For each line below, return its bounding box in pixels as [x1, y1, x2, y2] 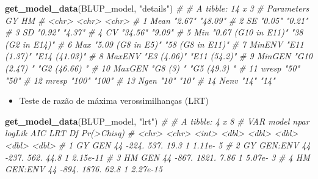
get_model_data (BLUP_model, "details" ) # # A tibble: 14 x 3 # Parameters [5, 2, 309, 14]
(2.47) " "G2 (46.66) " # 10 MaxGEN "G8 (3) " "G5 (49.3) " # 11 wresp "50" [5, 61, 300, 74]
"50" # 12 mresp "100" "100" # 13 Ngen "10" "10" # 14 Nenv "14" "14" [5, 73, 275, 86]
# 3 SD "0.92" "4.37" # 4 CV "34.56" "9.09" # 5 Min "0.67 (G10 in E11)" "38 [5, 26, 303, 38]
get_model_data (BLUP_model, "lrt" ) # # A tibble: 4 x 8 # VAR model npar [5, 114, 309, 127]
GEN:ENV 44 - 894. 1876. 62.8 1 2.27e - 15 [5, 163, 162, 175]
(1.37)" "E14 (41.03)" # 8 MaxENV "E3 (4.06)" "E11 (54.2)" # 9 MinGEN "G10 [5, 49, 313, 62]
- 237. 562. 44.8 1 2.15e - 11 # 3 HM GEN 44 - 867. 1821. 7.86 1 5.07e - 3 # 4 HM [5, 150, 310, 163]
